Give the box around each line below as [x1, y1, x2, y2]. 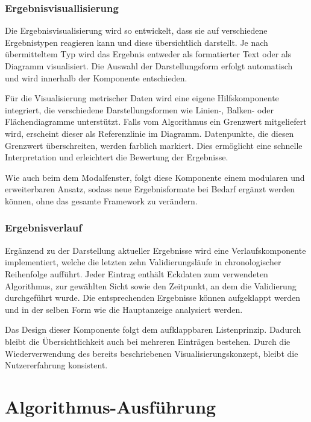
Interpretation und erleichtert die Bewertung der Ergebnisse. [5, 151, 228, 163]
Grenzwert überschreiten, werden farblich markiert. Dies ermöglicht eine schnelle [5, 139, 303, 151]
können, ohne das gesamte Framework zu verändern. [5, 194, 198, 207]
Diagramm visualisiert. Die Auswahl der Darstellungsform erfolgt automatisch [5, 60, 293, 72]
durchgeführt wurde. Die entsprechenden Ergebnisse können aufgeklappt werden [5, 291, 301, 304]
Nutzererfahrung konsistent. [5, 359, 108, 371]
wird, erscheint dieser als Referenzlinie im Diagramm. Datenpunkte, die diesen [5, 127, 294, 139]
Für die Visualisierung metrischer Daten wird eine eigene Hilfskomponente [5, 92, 279, 104]
